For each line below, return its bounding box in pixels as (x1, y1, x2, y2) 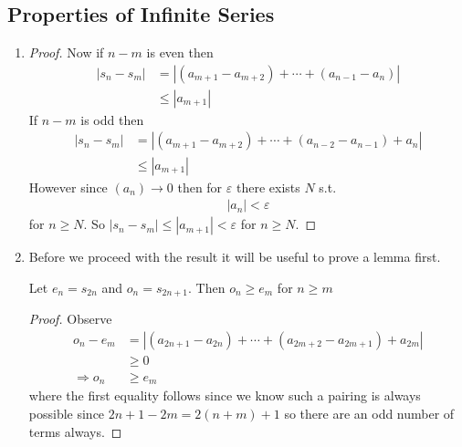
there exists (236, 177, 300, 196)
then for (177, 177, 223, 196)
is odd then (80, 109, 144, 129)
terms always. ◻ (28, 421, 122, 441)
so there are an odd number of (284, 403, 455, 422)
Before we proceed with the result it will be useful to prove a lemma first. (28, 247, 441, 266)
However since (28, 177, 108, 196)
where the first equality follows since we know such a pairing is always (28, 386, 421, 405)
